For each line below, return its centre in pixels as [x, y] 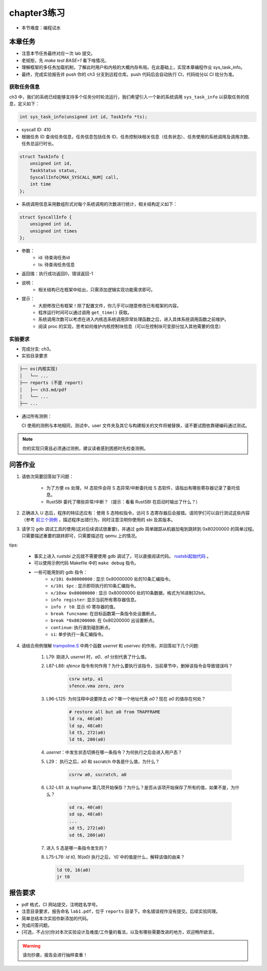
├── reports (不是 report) [51, 383]
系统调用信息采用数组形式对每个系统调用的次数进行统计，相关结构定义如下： [99, 204]
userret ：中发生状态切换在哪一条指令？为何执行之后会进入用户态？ [114, 752]
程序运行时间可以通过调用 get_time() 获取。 [85, 313]
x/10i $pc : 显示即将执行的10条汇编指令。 [95, 586]
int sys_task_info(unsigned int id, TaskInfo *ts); [84, 117]
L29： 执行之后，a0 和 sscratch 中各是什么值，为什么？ [103, 761]
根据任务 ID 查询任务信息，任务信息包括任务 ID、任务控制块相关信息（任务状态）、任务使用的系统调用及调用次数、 [137, 136]
